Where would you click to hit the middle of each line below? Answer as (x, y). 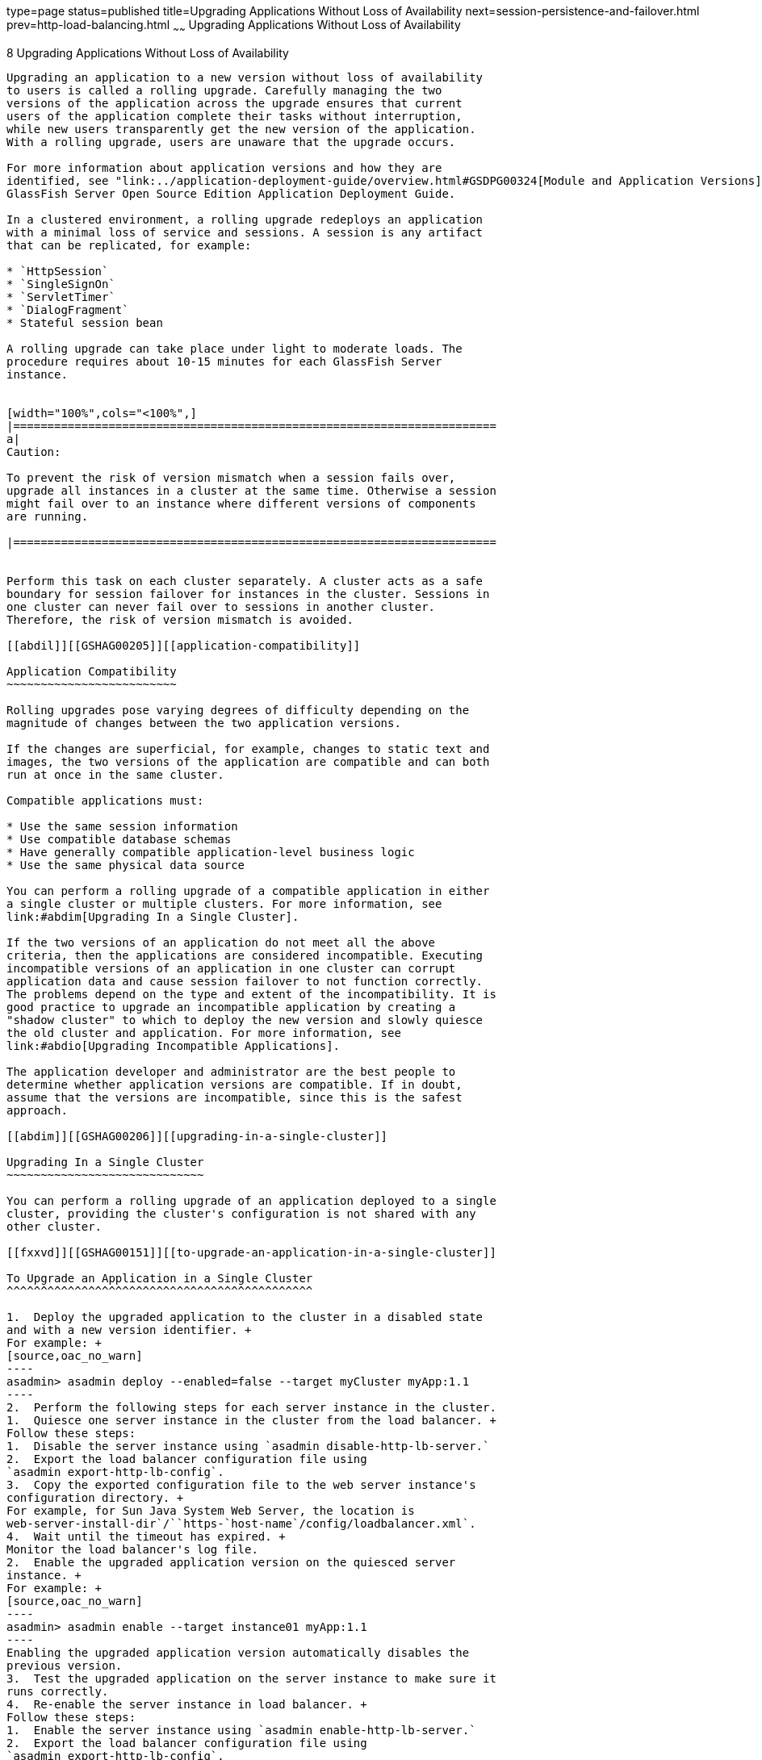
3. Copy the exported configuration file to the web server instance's (241, 1484)
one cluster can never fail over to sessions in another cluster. (221, 606)
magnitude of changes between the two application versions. (204, 723)
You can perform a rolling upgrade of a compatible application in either (248, 890)
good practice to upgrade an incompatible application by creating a (231, 1007)
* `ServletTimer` (61, 297)
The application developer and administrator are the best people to (231, 1071)
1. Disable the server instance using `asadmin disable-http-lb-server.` (248, 1446)
